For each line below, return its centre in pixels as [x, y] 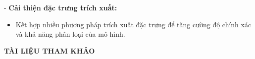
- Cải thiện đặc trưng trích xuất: [61, 7]
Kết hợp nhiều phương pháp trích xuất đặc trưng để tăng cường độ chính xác [133, 24]
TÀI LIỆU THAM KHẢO [50, 50]
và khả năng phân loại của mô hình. [70, 34]
